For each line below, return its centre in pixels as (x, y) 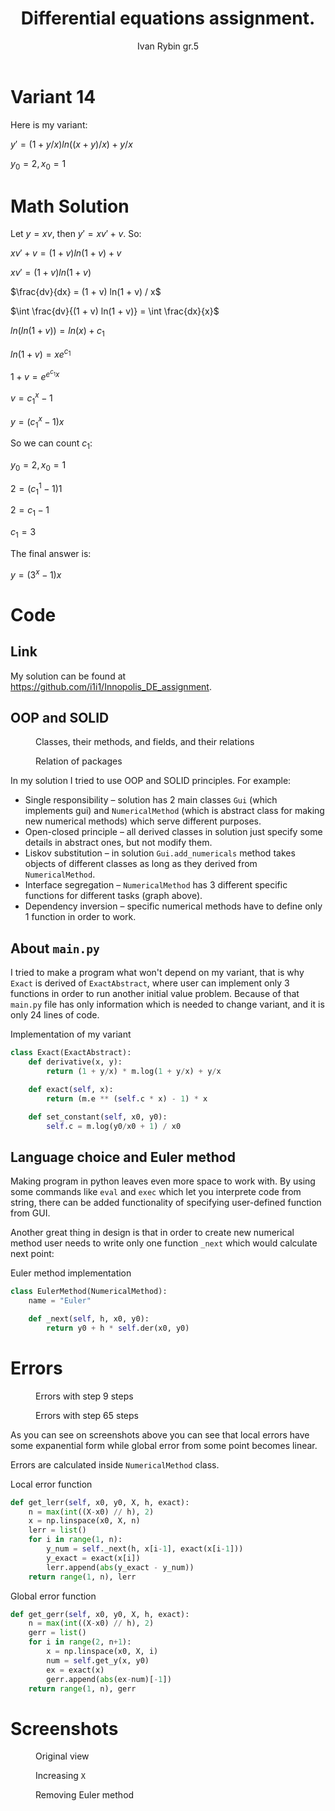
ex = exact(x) (75, 1670)
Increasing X (60, 1776)
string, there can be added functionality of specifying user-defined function (166, 1203)
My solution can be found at (68, 676)
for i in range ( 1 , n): (75, 1540)
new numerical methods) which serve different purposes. (143, 821)
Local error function (51, 1484)
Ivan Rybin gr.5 (168, 46)
